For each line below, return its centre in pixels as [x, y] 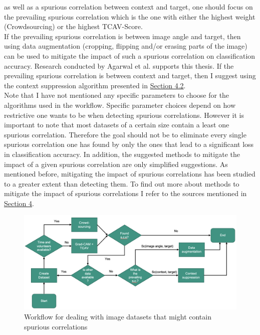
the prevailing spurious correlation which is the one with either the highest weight [130, 16]
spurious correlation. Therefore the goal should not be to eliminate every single [125, 134]
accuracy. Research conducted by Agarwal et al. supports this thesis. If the [119, 65]
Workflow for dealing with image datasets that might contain [118, 317]
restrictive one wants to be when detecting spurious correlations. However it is [124, 115]
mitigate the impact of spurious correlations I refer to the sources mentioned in [125, 193]
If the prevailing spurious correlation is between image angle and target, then [122, 36]
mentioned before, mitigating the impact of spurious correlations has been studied [130, 174]
